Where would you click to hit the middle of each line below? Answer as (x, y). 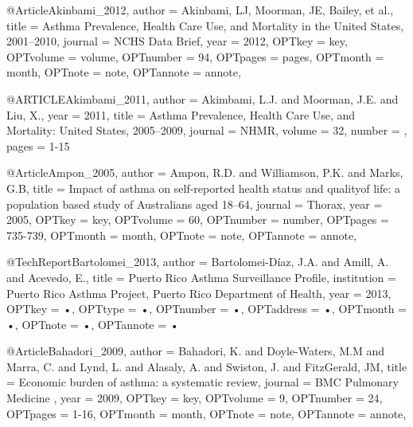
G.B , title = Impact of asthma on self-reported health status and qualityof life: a (203, 188)
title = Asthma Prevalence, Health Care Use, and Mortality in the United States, (205, 25)
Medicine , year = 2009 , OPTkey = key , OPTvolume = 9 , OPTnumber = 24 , (195, 398)
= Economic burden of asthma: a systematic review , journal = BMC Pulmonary (203, 382)
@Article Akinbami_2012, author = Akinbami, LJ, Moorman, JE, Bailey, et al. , (200, 10)
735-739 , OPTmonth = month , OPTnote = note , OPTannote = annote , (182, 235)
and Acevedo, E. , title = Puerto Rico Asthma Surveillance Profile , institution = (201, 277)
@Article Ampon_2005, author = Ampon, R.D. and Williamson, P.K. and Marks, (205, 172)
